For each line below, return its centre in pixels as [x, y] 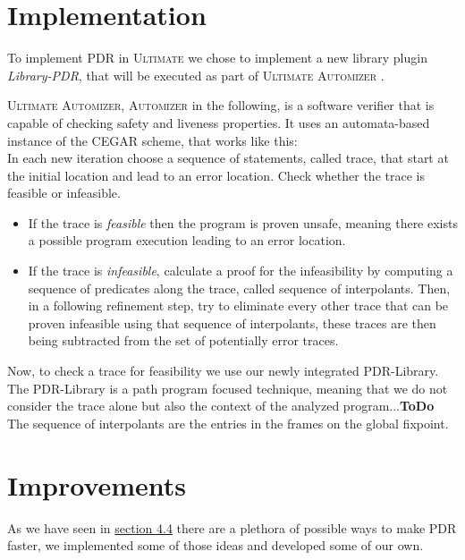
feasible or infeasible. [64, 193]
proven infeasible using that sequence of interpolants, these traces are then [232, 322]
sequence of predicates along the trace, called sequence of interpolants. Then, [239, 288]
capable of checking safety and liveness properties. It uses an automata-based [219, 122]
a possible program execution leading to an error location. [187, 240]
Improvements [97, 484]
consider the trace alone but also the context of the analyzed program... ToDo [221, 406]
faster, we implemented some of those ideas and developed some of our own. [216, 545]
